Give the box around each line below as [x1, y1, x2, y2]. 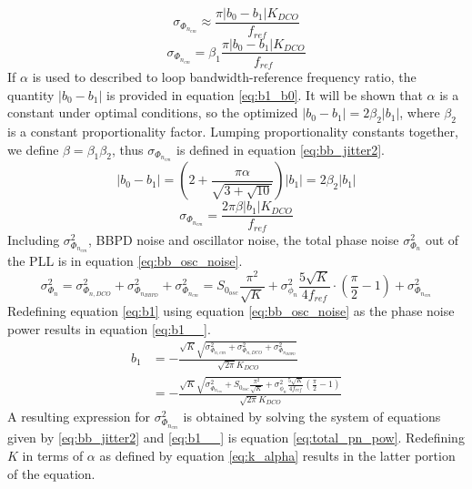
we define [7, 139, 59, 158]
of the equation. [7, 464, 95, 483]
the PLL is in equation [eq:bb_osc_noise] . [7, 250, 243, 270]
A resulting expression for [7, 407, 151, 426]
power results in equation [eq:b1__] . [7, 319, 211, 338]
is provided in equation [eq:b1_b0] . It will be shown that [105, 85, 423, 104]
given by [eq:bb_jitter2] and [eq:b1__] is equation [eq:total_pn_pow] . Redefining [7, 428, 465, 447]
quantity [7, 85, 55, 104]
